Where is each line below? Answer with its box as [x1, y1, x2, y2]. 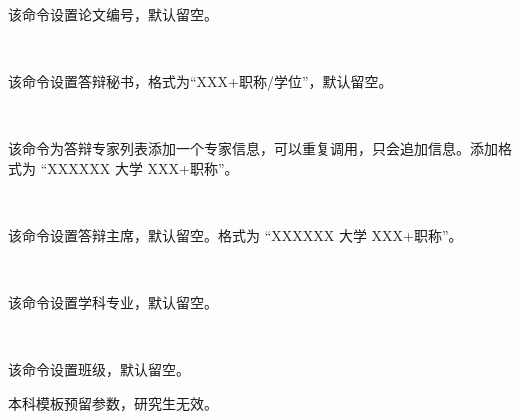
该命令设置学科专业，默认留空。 [8, 291, 218, 312]
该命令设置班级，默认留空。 [8, 359, 190, 380]
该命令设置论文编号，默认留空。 [8, 3, 218, 24]
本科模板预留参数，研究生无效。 [8, 392, 218, 413]
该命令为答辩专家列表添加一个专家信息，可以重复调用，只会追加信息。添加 [8, 137, 498, 158]
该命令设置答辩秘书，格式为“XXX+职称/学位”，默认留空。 [8, 70, 393, 91]
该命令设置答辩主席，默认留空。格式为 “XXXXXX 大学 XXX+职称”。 [8, 224, 463, 245]
